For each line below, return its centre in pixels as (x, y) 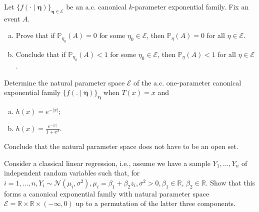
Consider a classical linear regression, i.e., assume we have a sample (107, 163)
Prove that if (35, 35)
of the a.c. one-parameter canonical (187, 82)
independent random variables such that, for (72, 173)
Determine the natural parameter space (64, 82)
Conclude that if (41, 54)
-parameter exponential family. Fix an (191, 6)
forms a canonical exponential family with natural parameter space (107, 193)
